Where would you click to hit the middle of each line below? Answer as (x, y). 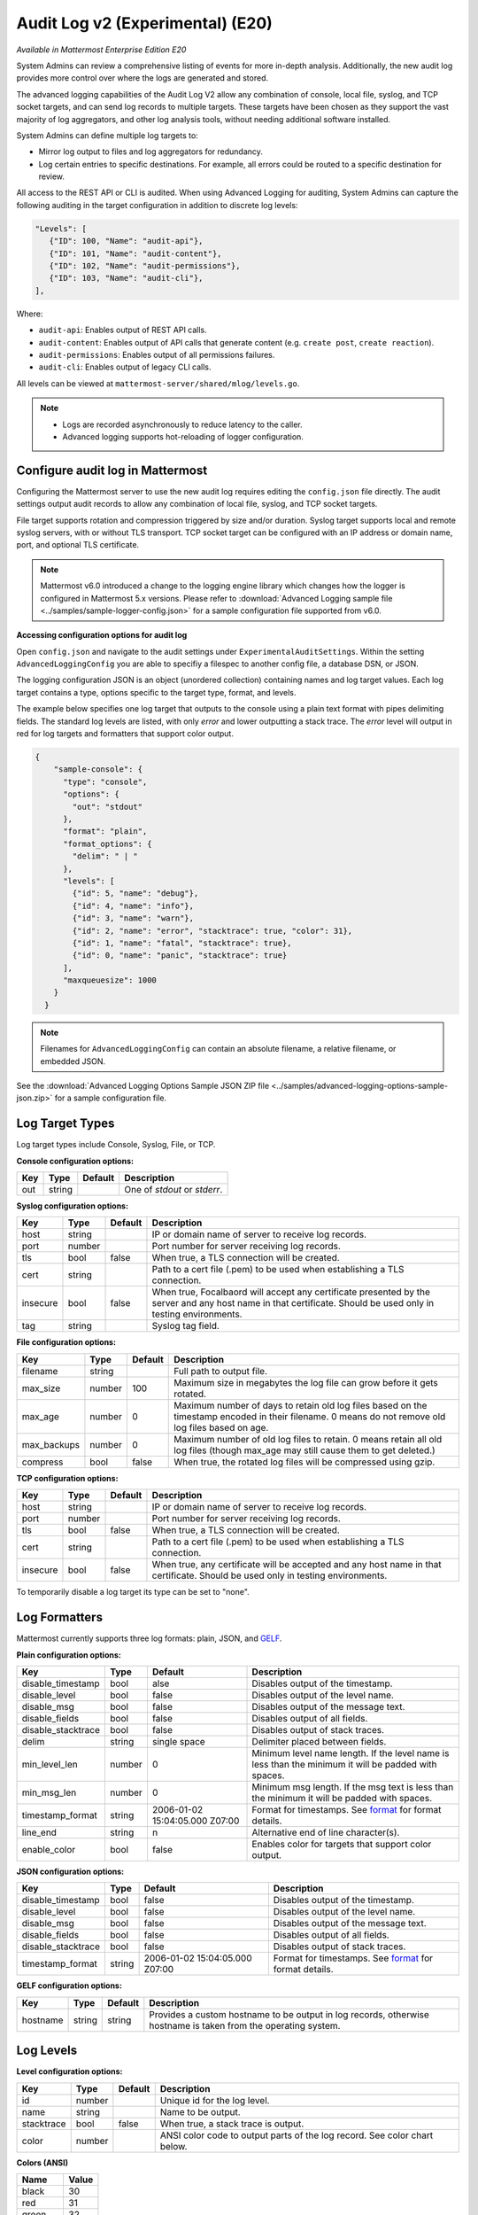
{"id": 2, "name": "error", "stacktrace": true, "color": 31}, (212, 931)
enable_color (49, 1849)
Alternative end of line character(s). (326, 1832)
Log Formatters (60, 1617)
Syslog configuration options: (72, 1206)
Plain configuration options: (69, 1655)
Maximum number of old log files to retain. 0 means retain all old (308, 1439)
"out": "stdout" (108, 807)
